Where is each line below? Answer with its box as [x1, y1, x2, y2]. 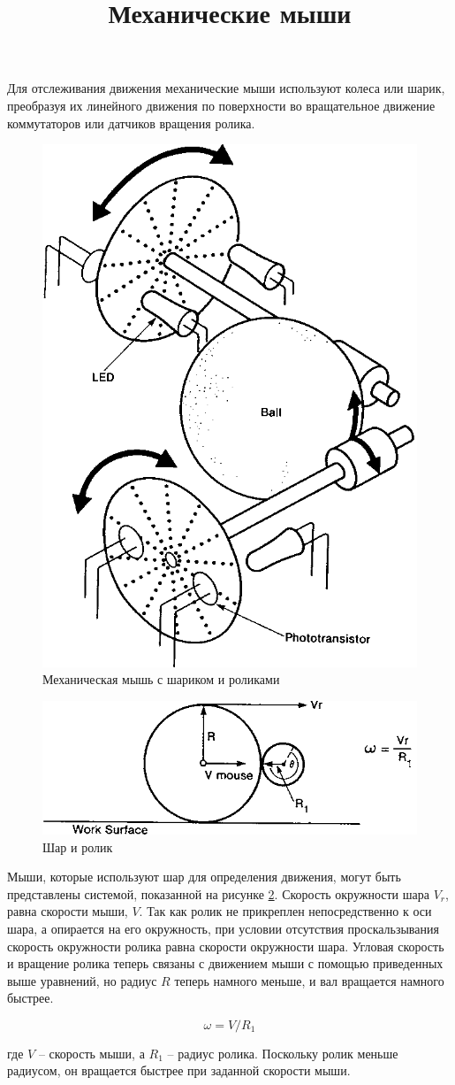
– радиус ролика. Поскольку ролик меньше [167, 1043, 398, 1062]
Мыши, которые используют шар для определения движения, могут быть [7, 867, 401, 886]
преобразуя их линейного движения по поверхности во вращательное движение [7, 96, 436, 114]
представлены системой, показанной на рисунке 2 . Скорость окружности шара [7, 884, 429, 903]
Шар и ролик [42, 837, 113, 856]
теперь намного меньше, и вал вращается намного [174, 971, 444, 989]
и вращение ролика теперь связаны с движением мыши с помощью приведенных [7, 954, 444, 973]
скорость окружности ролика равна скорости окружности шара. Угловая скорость [7, 936, 444, 955]
